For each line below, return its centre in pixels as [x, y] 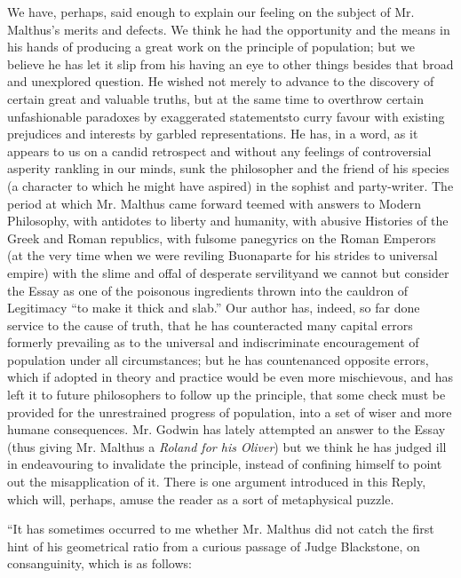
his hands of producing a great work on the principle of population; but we [211, 47]
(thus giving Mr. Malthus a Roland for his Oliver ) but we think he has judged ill [227, 446]
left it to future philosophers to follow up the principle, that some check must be [227, 395]
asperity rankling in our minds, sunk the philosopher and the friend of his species [228, 168]
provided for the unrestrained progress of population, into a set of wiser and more [230, 412]
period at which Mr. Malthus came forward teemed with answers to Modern [214, 203]
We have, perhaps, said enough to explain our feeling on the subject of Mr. [211, 12]
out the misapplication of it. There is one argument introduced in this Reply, [217, 482]
